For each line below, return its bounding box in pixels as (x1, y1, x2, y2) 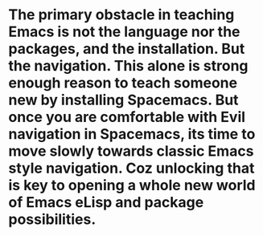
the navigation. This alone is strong (8, 57, 249, 75)
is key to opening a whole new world (8, 177, 256, 194)
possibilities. (8, 210, 97, 229)
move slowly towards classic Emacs (8, 142, 254, 161)
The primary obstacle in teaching (8, 6, 235, 24)
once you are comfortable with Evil (8, 108, 246, 126)
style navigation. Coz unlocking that (8, 159, 255, 177)
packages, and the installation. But (8, 40, 245, 58)
